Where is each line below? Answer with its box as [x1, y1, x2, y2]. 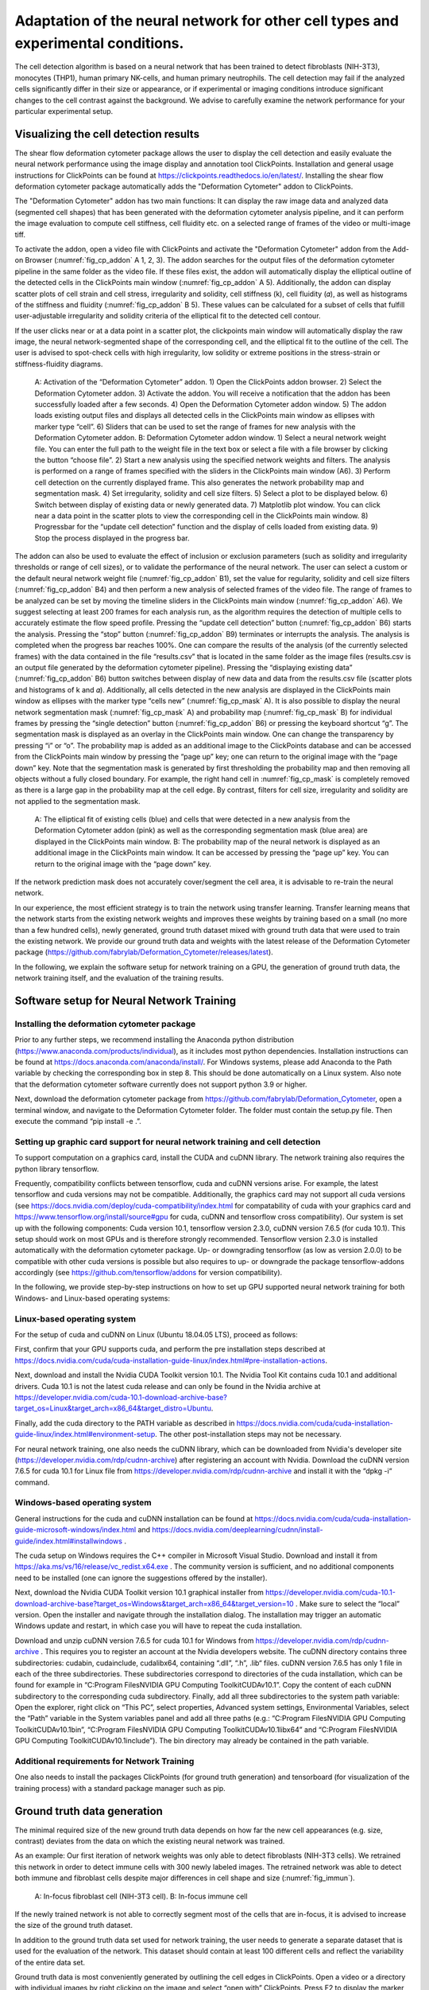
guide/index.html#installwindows [14, 1536, 123, 1546]
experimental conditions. [14, 34, 184, 52]
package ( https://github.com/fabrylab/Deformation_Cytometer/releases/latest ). [14, 947, 273, 957]
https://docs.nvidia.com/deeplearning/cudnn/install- [152, 1525, 323, 1535]
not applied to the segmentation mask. [14, 796, 141, 806]
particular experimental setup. [14, 106, 114, 115]
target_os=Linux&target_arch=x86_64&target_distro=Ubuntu [14, 1403, 212, 1413]
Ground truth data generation [14, 1804, 163, 1818]
